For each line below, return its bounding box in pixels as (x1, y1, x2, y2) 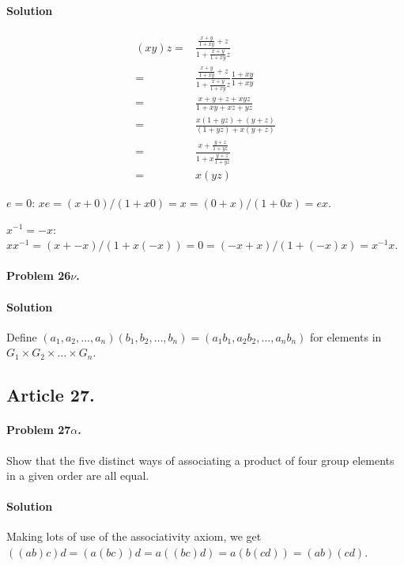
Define (6, 328, 37, 345)
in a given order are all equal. (6, 467, 149, 484)
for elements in (310, 328, 382, 345)
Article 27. (6, 383, 95, 407)
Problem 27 (6, 421, 71, 438)
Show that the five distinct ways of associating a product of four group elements (6, 451, 395, 468)
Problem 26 (6, 267, 71, 284)
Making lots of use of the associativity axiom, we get (6, 528, 262, 545)
